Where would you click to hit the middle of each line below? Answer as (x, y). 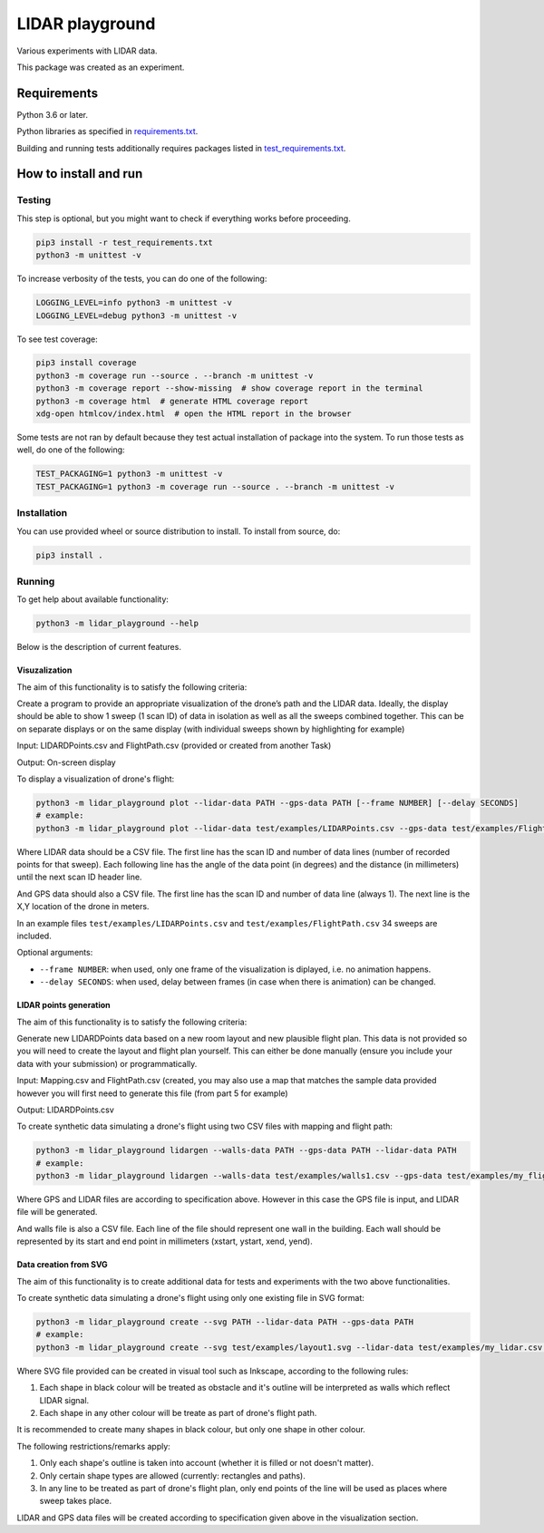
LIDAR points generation (63, 1005)
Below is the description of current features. (99, 647)
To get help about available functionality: (93, 599)
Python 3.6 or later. (52, 114)
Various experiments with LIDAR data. (87, 51)
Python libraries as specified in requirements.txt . (107, 131)
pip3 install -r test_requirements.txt (124, 242)
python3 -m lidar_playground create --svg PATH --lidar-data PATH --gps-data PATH (225, 1322)
